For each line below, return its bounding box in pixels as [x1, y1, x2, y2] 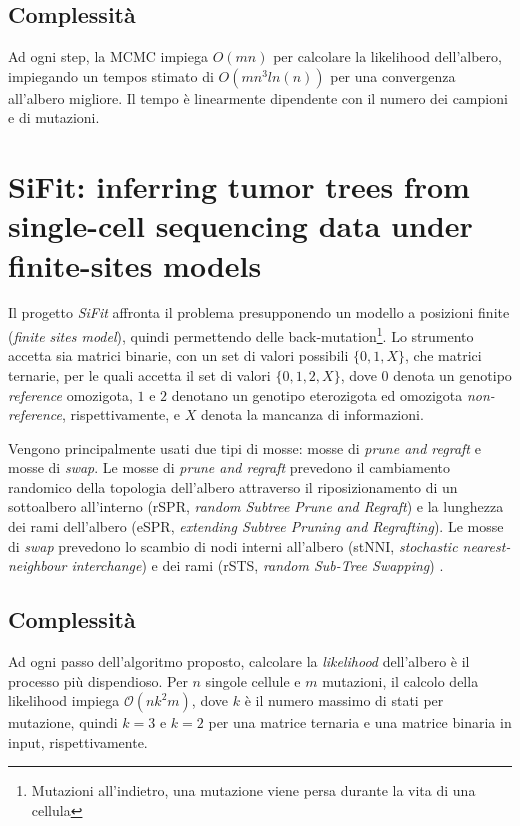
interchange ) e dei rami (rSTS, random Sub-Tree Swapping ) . [71, 555, 444, 576]
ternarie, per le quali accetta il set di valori [8, 364, 271, 385]
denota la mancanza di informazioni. [200, 404, 424, 425]
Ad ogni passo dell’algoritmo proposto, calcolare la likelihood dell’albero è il [8, 651, 470, 672]
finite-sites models [8, 244, 262, 285]
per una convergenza [330, 65, 456, 86]
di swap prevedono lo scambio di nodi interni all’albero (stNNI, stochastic [8, 535, 458, 556]
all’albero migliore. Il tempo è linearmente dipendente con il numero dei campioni [8, 87, 508, 108]
